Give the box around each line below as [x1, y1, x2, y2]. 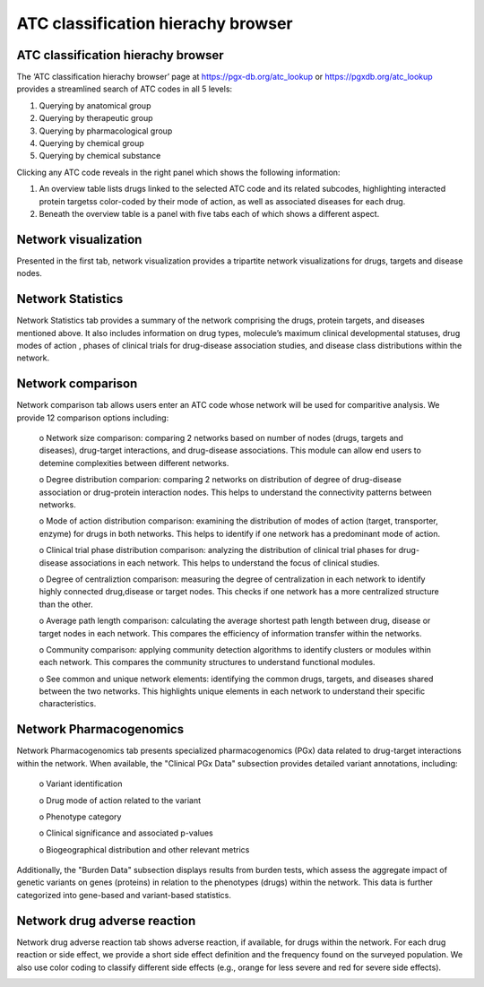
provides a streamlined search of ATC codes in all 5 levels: [16, 83, 233, 94]
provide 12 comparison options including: [16, 412, 169, 423]
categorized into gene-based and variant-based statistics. [16, 889, 232, 900]
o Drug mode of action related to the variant [39, 794, 202, 806]
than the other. [39, 599, 93, 610]
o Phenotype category [39, 811, 122, 822]
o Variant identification [39, 778, 123, 789]
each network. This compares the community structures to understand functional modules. [39, 657, 376, 668]
